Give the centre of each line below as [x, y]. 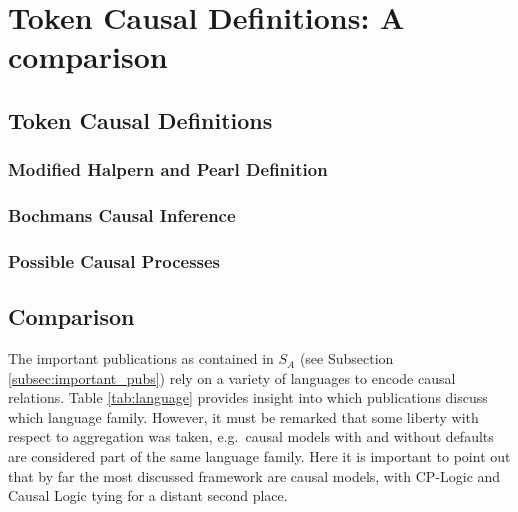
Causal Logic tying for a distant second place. [148, 495]
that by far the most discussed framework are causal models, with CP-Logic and [254, 475]
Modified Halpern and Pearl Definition [168, 169]
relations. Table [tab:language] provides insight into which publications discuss [248, 397]
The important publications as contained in [141, 358]
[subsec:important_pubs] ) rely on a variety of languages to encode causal [232, 377]
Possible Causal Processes [114, 260]
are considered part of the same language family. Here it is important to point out [259, 456]
